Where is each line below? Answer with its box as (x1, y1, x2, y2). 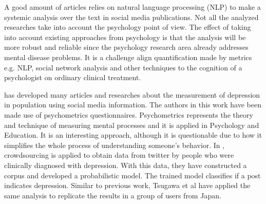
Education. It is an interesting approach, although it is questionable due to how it (4, 129, 262, 140)
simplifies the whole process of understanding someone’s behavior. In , (4, 139, 225, 150)
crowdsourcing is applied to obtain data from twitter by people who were (4, 150, 234, 160)
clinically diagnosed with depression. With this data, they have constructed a (4, 159, 247, 170)
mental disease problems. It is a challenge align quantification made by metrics (4, 51, 252, 62)
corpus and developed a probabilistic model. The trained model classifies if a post (4, 170, 261, 180)
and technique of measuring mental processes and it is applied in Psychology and (4, 119, 259, 130)
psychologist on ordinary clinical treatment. (4, 72, 141, 83)
